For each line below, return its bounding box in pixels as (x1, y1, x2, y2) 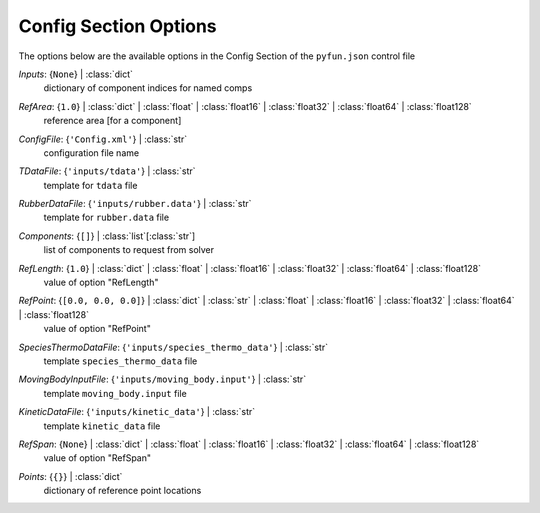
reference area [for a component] (43, 115, 182, 127)
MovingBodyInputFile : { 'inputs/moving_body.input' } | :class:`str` (18, 373, 307, 385)
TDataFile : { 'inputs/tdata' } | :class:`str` (18, 165, 196, 177)
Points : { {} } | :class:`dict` (18, 470, 123, 482)
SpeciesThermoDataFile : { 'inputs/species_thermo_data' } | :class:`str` (18, 341, 329, 353)
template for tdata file (43, 179, 138, 191)
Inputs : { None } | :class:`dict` (18, 68, 134, 80)
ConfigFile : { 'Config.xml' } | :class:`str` (18, 133, 188, 145)
